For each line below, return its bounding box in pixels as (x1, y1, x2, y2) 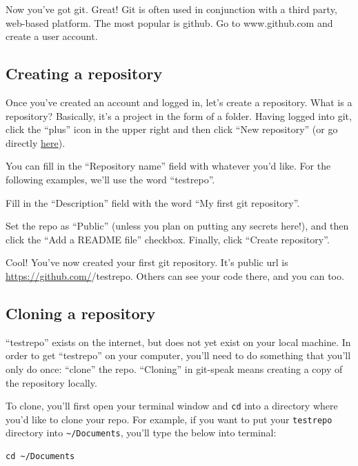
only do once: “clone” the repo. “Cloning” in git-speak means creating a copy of (6, 361, 343, 376)
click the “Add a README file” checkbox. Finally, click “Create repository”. (6, 232, 330, 246)
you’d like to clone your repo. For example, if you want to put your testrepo (6, 412, 332, 426)
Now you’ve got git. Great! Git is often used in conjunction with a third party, (6, 2, 337, 16)
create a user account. (6, 29, 98, 43)
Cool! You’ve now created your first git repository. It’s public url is (6, 255, 288, 270)
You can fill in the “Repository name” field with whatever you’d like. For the (6, 159, 331, 173)
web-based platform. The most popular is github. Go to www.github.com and (6, 15, 333, 30)
